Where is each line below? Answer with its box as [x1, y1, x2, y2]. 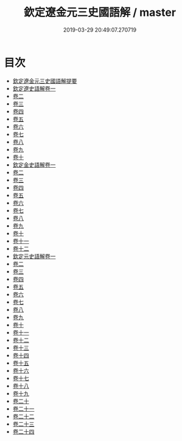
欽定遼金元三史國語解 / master [24, 5, 176, 20]
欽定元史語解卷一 [12, 253, 56, 260]
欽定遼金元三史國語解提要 [12, 77, 77, 84]
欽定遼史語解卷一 [12, 85, 56, 92]
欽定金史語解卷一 [12, 161, 56, 168]
